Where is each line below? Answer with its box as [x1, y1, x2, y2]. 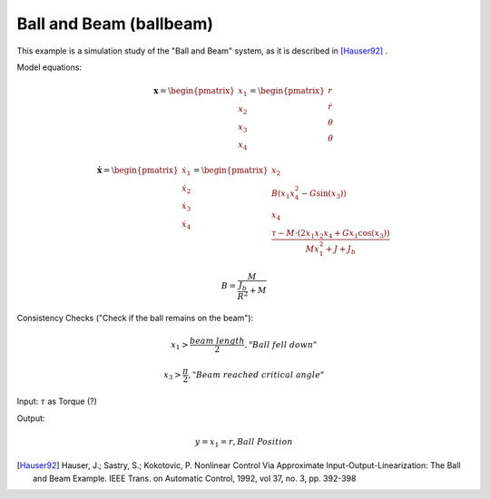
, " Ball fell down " [244, 339, 318, 349]
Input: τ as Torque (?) [16, 396, 97, 407]
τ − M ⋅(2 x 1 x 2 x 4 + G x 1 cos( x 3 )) [270, 228, 390, 240]
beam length [189, 336, 245, 346]
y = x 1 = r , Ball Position [194, 436, 294, 449]
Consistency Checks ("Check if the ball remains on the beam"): [16, 313, 254, 324]
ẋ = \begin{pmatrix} [96, 164, 179, 175]
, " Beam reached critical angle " [187, 369, 325, 380]
